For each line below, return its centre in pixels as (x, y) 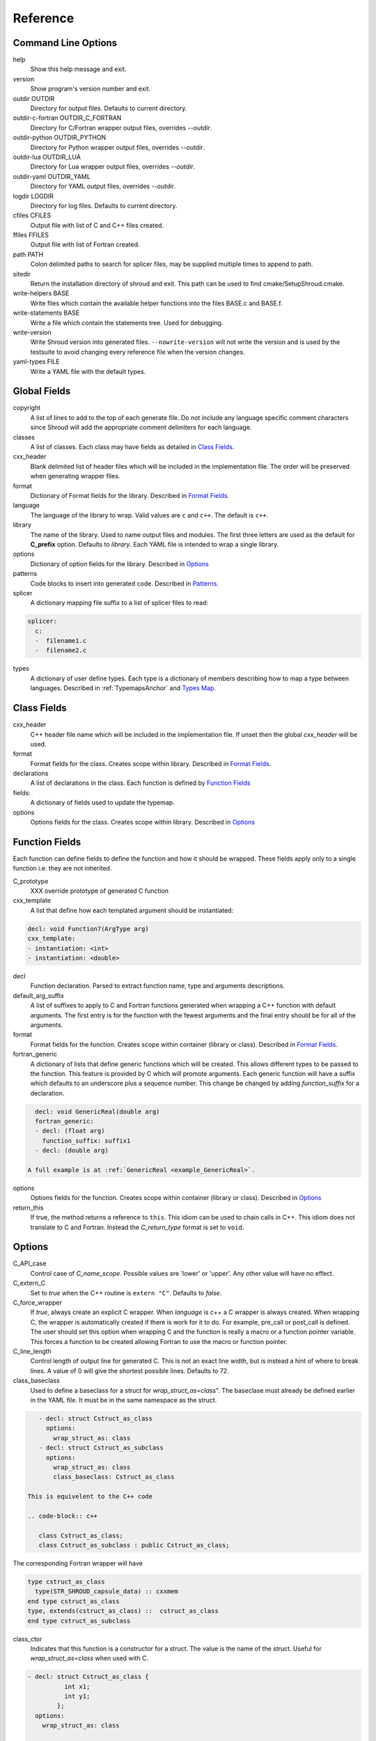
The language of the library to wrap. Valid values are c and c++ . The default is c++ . (149, 515)
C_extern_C (29, 1283)
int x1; (77, 1686)
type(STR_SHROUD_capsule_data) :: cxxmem (107, 1592)
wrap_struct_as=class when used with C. (89, 1658)
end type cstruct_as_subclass (79, 1621)
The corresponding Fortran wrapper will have (78, 1563)
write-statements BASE (46, 313)
